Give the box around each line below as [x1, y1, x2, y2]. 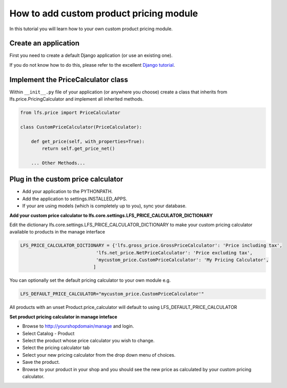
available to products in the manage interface [9, 229, 105, 235]
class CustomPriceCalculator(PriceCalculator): [20, 124, 142, 130]
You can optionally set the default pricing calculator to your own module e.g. [9, 277, 171, 283]
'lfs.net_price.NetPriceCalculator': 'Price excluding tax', [95, 249, 253, 256]
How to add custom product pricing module [9, 8, 198, 19]
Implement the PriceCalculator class [9, 75, 128, 84]
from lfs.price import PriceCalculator [20, 110, 120, 115]
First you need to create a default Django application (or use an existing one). [9, 52, 173, 59]
